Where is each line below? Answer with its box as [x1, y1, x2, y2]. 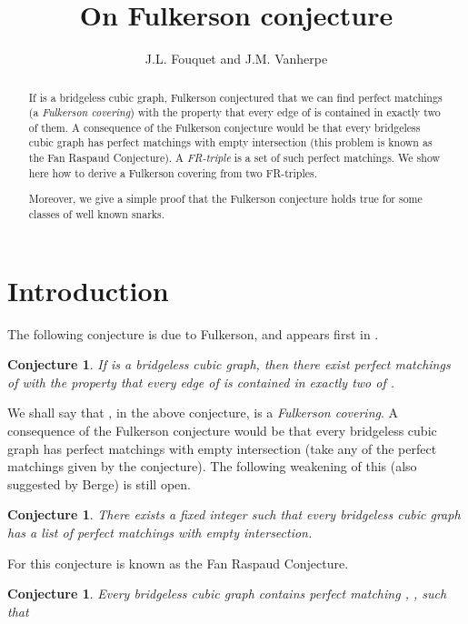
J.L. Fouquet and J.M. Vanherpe [144, 49, 328, 68]
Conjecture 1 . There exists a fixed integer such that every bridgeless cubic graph [7, 505, 461, 524]
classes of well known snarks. [28, 206, 165, 221]
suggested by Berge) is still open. [7, 474, 191, 493]
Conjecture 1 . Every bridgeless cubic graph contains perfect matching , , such [7, 584, 447, 603]
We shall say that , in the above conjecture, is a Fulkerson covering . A [7, 403, 399, 422]
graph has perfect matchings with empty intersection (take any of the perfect [7, 438, 437, 458]
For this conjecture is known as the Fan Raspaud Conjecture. [7, 553, 349, 572]
